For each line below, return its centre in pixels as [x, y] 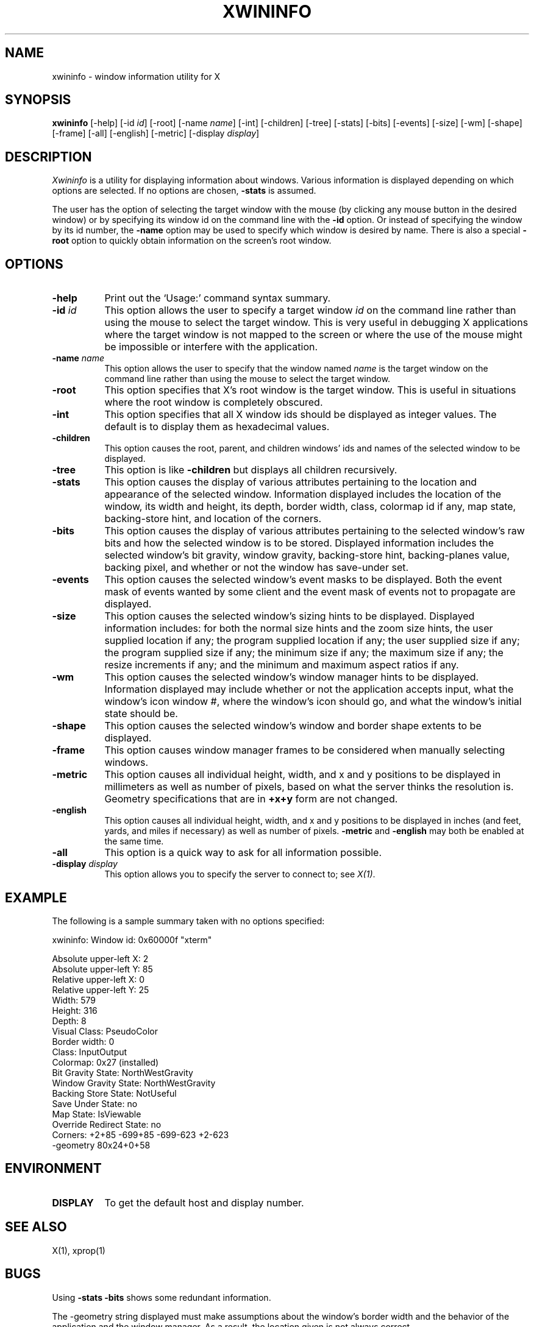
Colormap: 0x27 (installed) [105, 1062]
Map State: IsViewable [97, 1114]
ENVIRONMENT [53, 1169]
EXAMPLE [36, 897]
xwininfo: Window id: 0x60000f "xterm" [132, 940]
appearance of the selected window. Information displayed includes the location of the [303, 494]
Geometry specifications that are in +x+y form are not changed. [251, 799]
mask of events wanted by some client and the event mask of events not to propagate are [310, 592]
